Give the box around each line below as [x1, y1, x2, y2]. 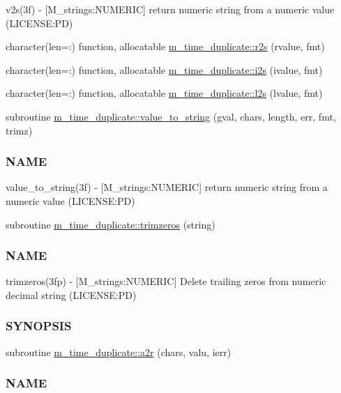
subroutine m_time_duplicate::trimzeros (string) [6, 217, 215, 231]
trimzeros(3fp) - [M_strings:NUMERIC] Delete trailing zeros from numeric [6, 274, 326, 288]
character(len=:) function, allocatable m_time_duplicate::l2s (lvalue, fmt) [6, 86, 323, 100]
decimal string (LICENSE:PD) [6, 287, 137, 302]
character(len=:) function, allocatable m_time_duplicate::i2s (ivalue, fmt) [6, 62, 323, 77]
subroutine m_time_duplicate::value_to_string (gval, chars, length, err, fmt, [6, 109, 336, 123]
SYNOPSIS [6, 317, 72, 334]
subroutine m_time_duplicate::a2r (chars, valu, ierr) [6, 344, 232, 359]
